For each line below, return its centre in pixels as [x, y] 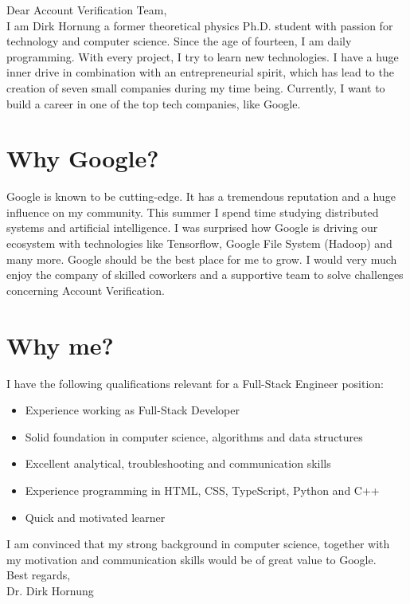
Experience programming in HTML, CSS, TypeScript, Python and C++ [202, 490]
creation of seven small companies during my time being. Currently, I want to [196, 87]
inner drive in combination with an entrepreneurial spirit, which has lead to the [200, 72]
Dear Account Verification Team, [87, 10]
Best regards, [39, 575]
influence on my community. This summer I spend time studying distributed [193, 212]
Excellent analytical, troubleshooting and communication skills [178, 463]
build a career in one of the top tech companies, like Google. [154, 103]
